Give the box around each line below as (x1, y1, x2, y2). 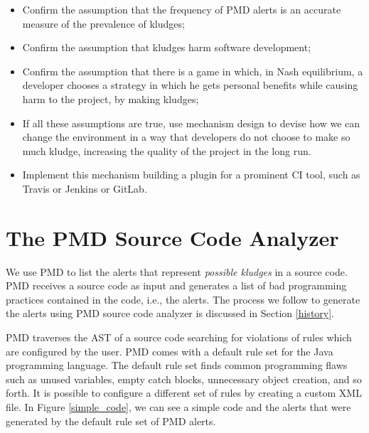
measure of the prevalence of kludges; (22, 16, 185, 31)
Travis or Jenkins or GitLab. (22, 181, 147, 196)
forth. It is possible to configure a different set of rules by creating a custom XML (6, 385, 362, 400)
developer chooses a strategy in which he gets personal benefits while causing (22, 77, 358, 92)
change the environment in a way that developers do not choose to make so (22, 129, 351, 144)
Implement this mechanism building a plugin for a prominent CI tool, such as (22, 167, 360, 182)
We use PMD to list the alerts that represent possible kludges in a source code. (6, 264, 348, 279)
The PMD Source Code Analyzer (6, 223, 339, 252)
